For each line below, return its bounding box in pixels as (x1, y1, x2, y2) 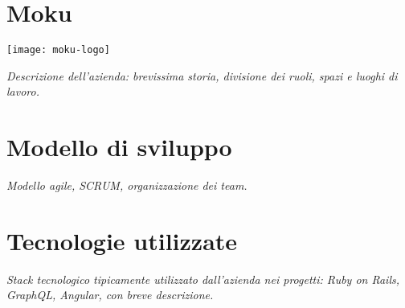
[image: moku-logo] (6, 44, 110, 56)
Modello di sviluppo (6, 130, 232, 163)
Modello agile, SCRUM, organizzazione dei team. (6, 177, 247, 194)
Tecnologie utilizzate (6, 224, 238, 257)
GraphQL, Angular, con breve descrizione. (6, 286, 214, 303)
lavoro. (6, 83, 39, 100)
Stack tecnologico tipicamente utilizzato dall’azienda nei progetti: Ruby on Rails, (6, 270, 400, 287)
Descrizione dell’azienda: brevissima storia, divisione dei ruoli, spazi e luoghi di (6, 67, 398, 84)
